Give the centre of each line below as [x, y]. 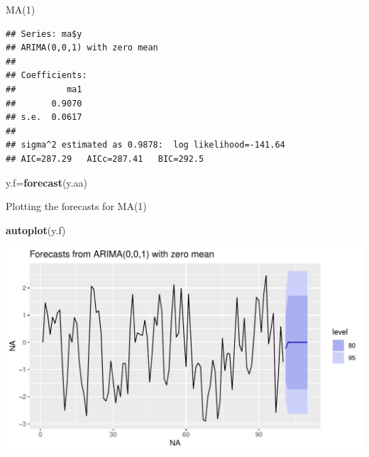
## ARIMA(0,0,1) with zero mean [82, 48]
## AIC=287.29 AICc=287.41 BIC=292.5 [105, 159]
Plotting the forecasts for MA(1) [76, 206]
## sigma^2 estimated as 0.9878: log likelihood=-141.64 [145, 145]
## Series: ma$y [44, 34]
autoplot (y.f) [36, 230]
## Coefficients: [46, 76]
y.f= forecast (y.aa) [46, 182]
